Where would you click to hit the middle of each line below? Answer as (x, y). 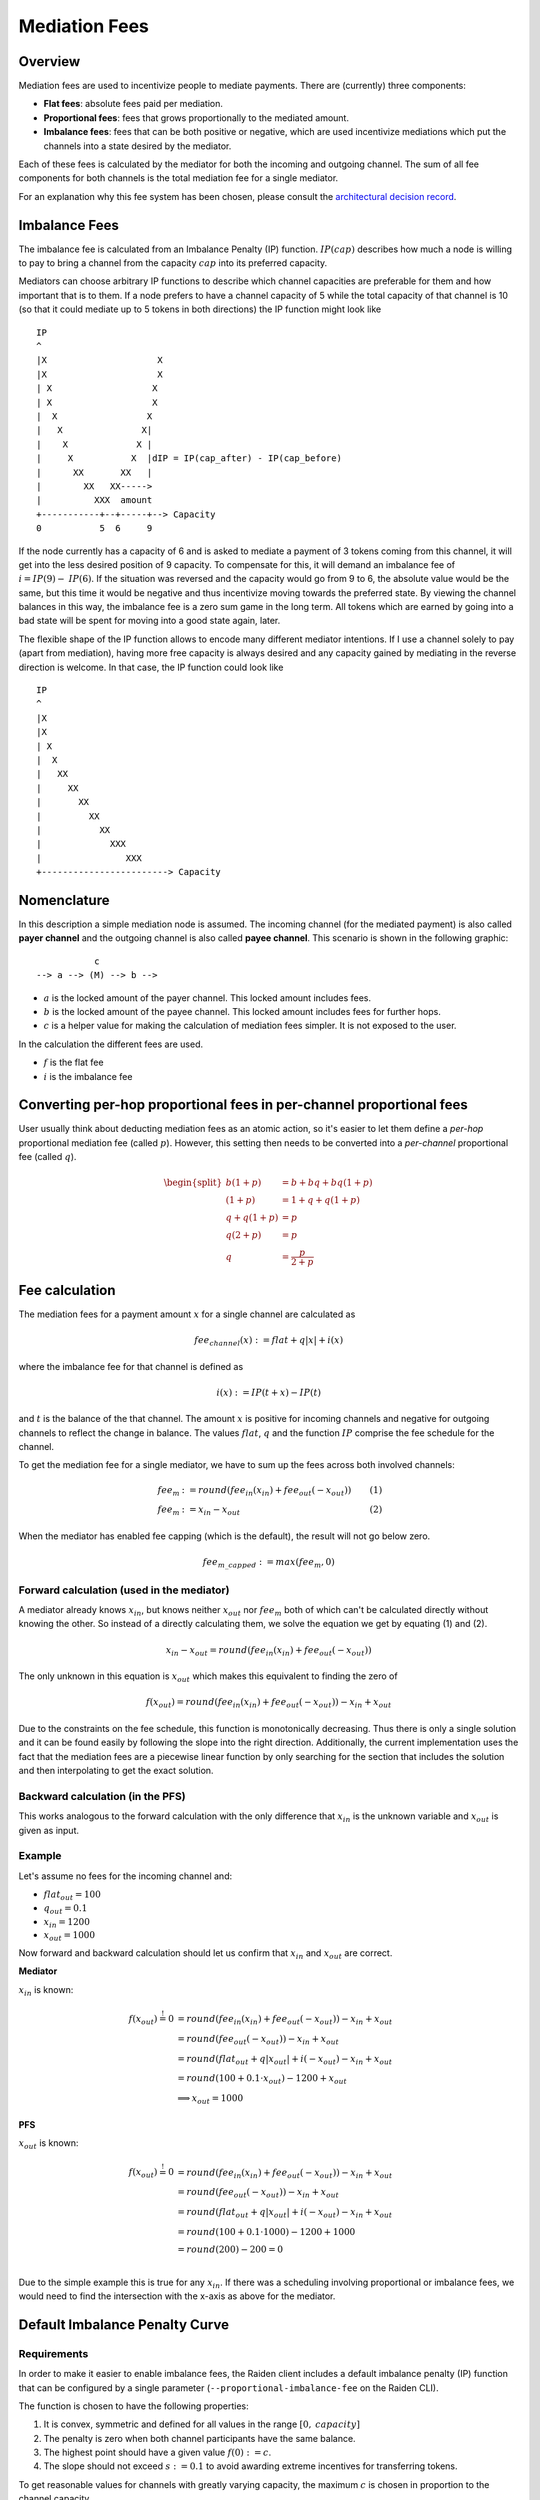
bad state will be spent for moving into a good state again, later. (149, 621)
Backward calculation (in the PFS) (102, 1796)
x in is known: (46, 1990)
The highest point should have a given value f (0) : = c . (157, 2452)
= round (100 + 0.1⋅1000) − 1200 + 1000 (266, 2231)
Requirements (53, 2353)
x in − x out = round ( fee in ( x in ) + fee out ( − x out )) (268, 1651)
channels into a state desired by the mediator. (137, 146)
